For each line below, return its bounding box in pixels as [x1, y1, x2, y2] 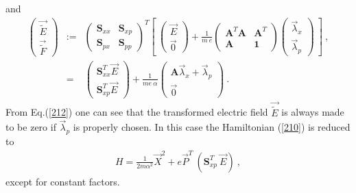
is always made [281, 105, 344, 119]
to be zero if [5, 120, 56, 134]
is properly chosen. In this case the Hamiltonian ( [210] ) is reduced [73, 120, 351, 134]
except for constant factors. [5, 174, 120, 188]
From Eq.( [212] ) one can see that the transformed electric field [5, 105, 268, 119]
